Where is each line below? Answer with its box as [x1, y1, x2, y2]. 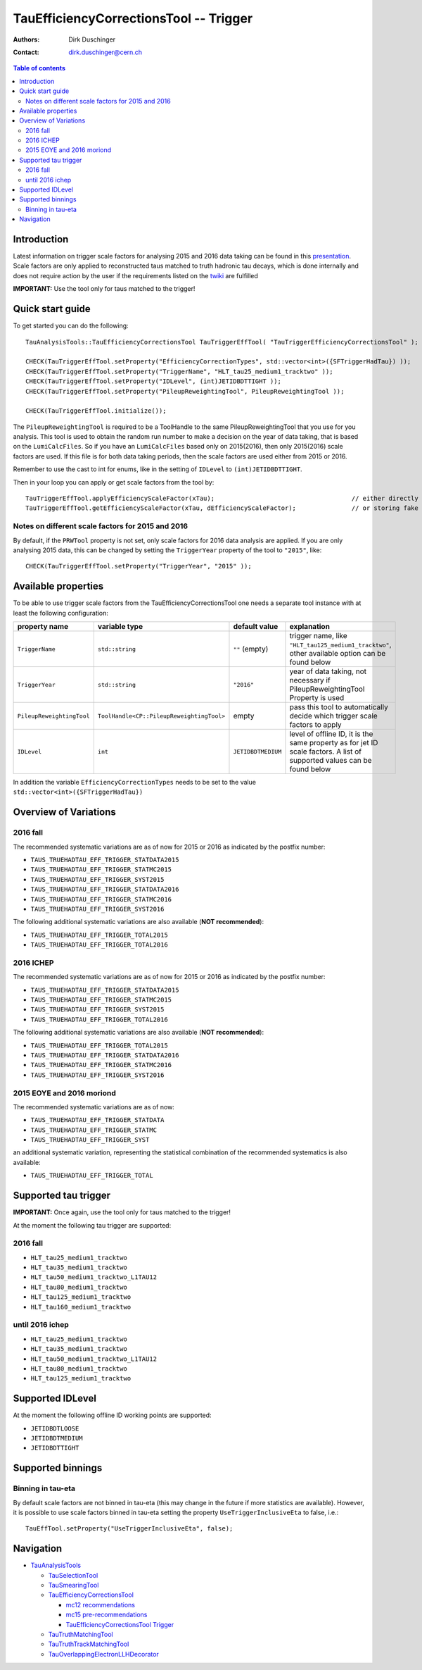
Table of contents [13, 64, 66, 73]
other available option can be [289, 649, 386, 659]
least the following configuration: [13, 609, 109, 617]
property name [17, 622, 69, 632]
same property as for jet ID [289, 738, 378, 748]
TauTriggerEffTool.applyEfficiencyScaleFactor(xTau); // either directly [25, 494, 418, 503]
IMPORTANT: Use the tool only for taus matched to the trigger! [13, 285, 196, 293]
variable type [97, 622, 143, 632]
